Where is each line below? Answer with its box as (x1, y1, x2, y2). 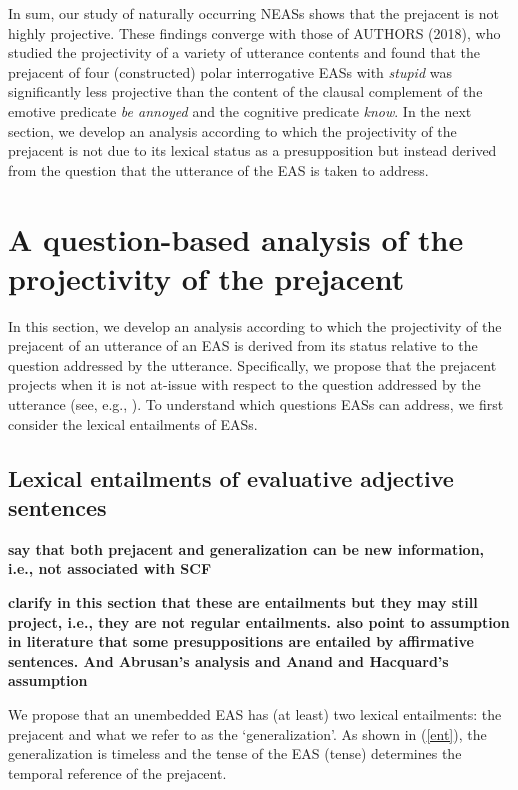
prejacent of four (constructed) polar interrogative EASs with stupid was (8, 61, 452, 82)
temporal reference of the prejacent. (8, 762, 227, 783)
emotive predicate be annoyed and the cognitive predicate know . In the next (8, 100, 472, 121)
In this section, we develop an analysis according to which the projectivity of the (8, 315, 502, 336)
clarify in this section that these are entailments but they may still (8, 592, 478, 612)
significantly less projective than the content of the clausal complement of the (8, 81, 483, 102)
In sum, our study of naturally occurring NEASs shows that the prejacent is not (8, 3, 499, 23)
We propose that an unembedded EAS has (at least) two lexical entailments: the (8, 703, 502, 724)
